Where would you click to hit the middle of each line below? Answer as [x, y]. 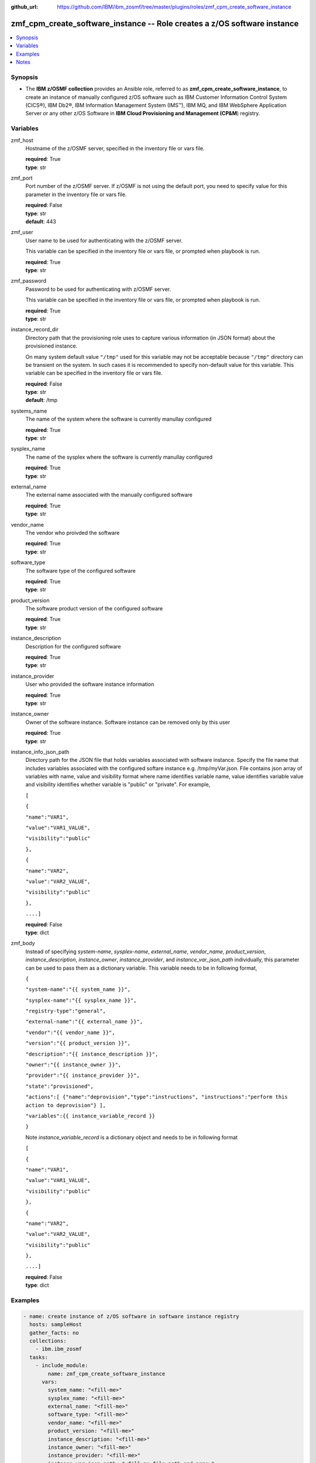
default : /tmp [42, 400]
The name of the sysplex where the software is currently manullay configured [119, 457]
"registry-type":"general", [66, 1011]
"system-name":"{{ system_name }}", [78, 990]
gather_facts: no [54, 1333]
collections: [48, 1341]
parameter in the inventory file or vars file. [76, 194]
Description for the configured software [73, 646]
